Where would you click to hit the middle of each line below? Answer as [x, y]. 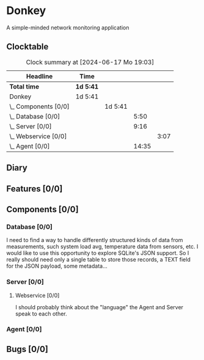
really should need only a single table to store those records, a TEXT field [98, 260]
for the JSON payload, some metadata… [57, 266]
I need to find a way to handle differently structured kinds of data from [95, 240]
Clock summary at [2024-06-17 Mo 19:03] [90, 62]
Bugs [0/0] [27, 349]
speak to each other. [41, 314]
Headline [39, 76]
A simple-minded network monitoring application [68, 28]
